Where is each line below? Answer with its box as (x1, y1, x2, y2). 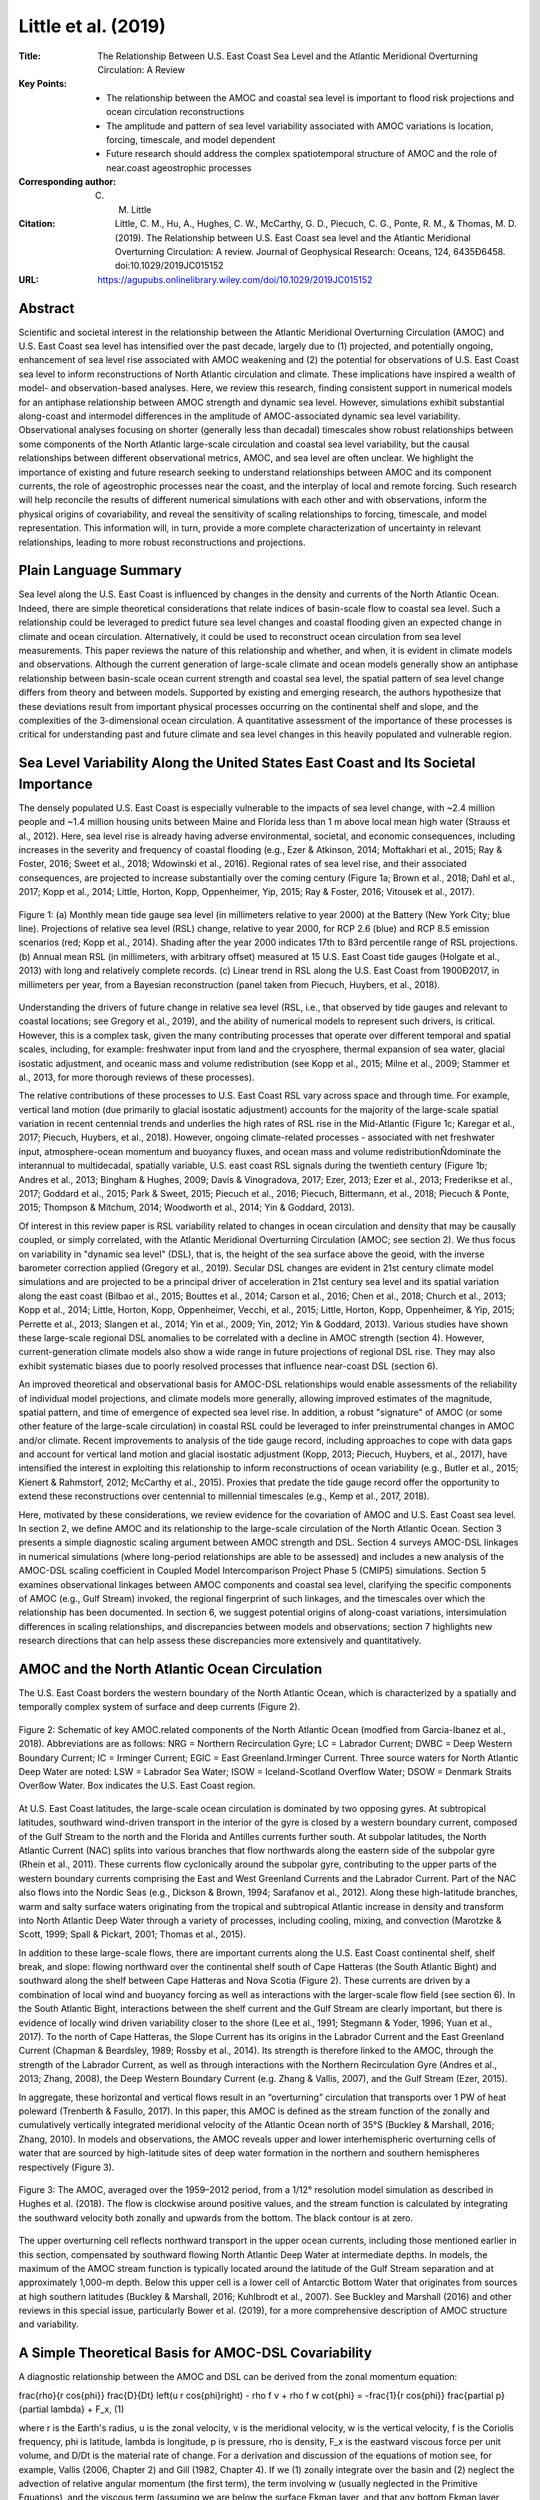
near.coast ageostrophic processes (106, 161, 252, 174)
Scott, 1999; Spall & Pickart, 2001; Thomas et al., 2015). (18, 1928, 247, 1940)
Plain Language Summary (18, 562, 182, 579)
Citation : (18, 218, 56, 230)
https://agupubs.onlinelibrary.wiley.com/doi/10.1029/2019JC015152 (97, 273, 373, 285)
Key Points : (18, 78, 67, 90)
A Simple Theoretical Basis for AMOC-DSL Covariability (18, 2345, 372, 2362)
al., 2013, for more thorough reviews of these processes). (18, 1071, 255, 1083)
